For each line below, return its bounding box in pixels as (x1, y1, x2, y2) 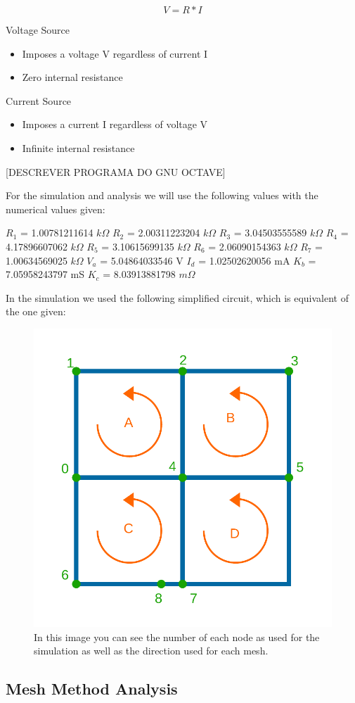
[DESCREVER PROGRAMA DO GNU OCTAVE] (6, 164, 226, 179)
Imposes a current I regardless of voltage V (22, 117, 208, 132)
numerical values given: (6, 201, 105, 216)
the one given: (6, 304, 66, 319)
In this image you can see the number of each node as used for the (34, 629, 320, 644)
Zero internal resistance (22, 70, 123, 84)
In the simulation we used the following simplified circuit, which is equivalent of (6, 290, 349, 305)
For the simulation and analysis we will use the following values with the (6, 188, 318, 203)
